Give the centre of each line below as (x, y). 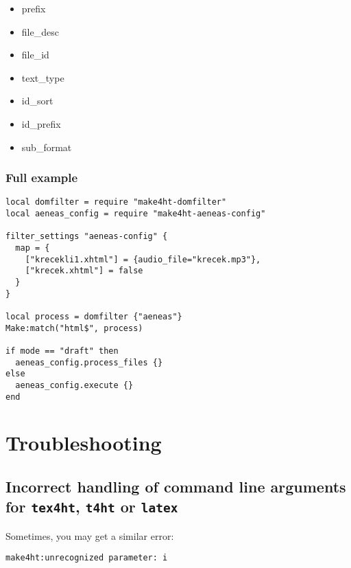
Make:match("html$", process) (74, 328)
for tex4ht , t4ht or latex (92, 507)
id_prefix (41, 123)
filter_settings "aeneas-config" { (87, 237)
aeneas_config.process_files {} (89, 362)
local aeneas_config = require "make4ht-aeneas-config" (136, 214)
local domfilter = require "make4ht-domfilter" (116, 202)
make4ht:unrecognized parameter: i (87, 558)
